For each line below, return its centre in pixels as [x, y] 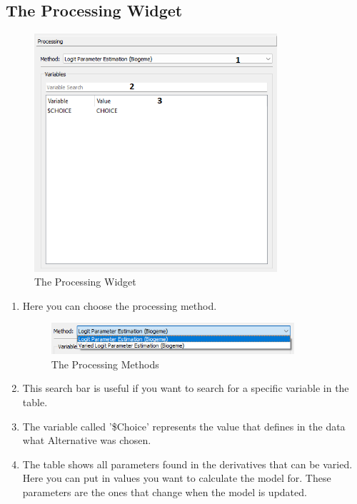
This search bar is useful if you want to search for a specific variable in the [186, 388]
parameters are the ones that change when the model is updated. [165, 492]
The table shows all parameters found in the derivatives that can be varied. [187, 464]
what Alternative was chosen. [87, 440]
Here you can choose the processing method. [120, 305]
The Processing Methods [105, 364]
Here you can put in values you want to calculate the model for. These [177, 478]
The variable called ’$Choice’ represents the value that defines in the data [184, 426]
